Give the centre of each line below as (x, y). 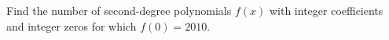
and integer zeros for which (72, 25)
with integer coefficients (326, 10)
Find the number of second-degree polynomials (119, 10)
